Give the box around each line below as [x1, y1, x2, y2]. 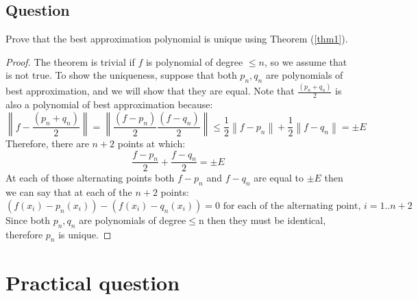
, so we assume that [264, 54, 347, 68]
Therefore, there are [5, 136, 89, 150]
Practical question [5, 268, 180, 296]
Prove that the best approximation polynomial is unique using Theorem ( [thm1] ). [5, 32, 348, 46]
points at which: [117, 136, 186, 150]
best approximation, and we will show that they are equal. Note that [5, 84, 295, 98]
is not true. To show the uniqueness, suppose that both [5, 68, 237, 82]
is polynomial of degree [145, 54, 243, 68]
